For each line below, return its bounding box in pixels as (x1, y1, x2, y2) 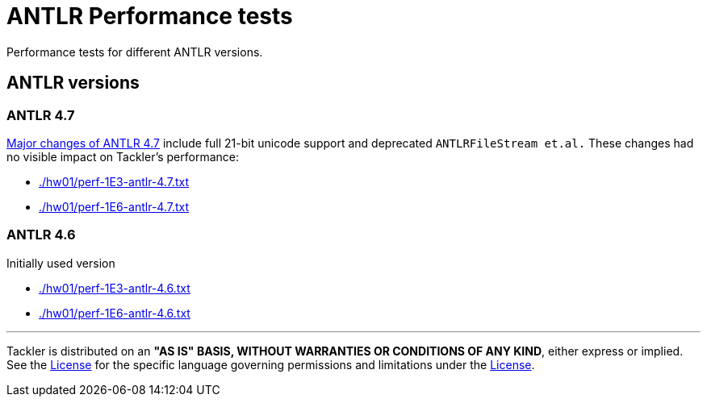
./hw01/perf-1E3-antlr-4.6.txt (39, 280, 190, 295)
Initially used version (6, 256, 115, 270)
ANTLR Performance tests (6, 2, 293, 30)
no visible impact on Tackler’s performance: (6, 149, 240, 164)
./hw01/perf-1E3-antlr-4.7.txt (39, 174, 189, 189)
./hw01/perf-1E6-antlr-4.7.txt (39, 199, 190, 214)
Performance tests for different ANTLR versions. (6, 44, 263, 59)
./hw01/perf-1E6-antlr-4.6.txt (39, 305, 190, 320)
